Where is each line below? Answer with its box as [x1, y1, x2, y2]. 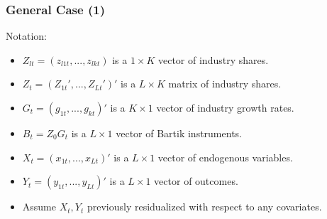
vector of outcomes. [154, 173, 238, 188]
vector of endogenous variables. [157, 149, 293, 164]
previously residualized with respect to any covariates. [87, 199, 322, 214]
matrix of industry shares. [168, 76, 282, 91]
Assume [22, 199, 56, 214]
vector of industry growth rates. [156, 100, 294, 114]
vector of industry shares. [157, 52, 269, 67]
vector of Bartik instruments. [116, 126, 242, 140]
